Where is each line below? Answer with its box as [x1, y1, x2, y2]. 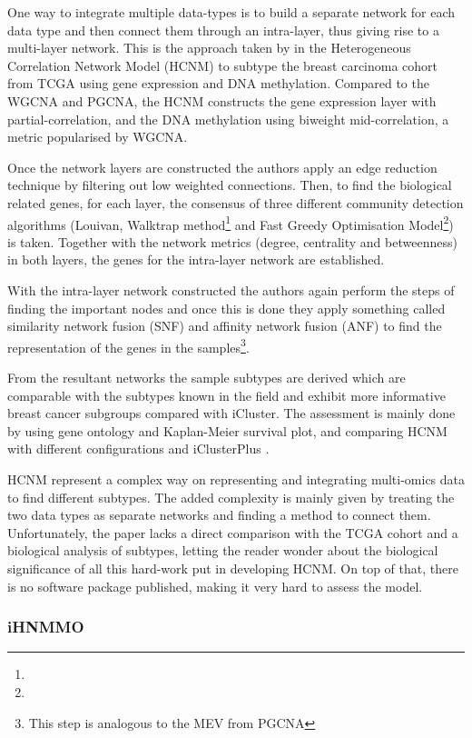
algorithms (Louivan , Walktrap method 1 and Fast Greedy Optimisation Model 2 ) [7, 212, 454, 234]
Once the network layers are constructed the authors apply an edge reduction [7, 157, 438, 176]
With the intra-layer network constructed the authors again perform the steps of [7, 280, 455, 299]
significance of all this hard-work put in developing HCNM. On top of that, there [7, 558, 458, 577]
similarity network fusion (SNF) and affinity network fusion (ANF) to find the [7, 316, 442, 335]
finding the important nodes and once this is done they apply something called [7, 298, 446, 317]
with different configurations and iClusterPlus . [7, 439, 270, 458]
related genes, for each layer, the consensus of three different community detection [7, 193, 464, 212]
